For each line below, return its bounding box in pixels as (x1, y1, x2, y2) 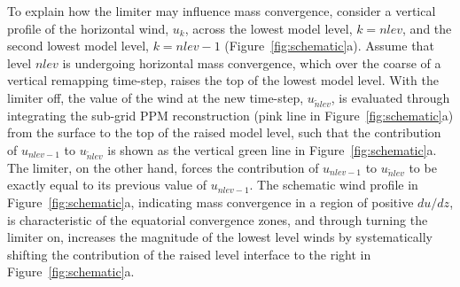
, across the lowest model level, (184, 19, 353, 37)
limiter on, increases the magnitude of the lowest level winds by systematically (7, 228, 433, 246)
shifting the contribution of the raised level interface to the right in (7, 244, 371, 263)
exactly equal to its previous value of (7, 175, 207, 194)
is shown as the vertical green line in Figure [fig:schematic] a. (107, 140, 437, 159)
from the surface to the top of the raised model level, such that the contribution (7, 123, 441, 142)
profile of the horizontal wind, (7, 19, 169, 37)
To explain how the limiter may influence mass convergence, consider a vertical (7, 2, 436, 19)
